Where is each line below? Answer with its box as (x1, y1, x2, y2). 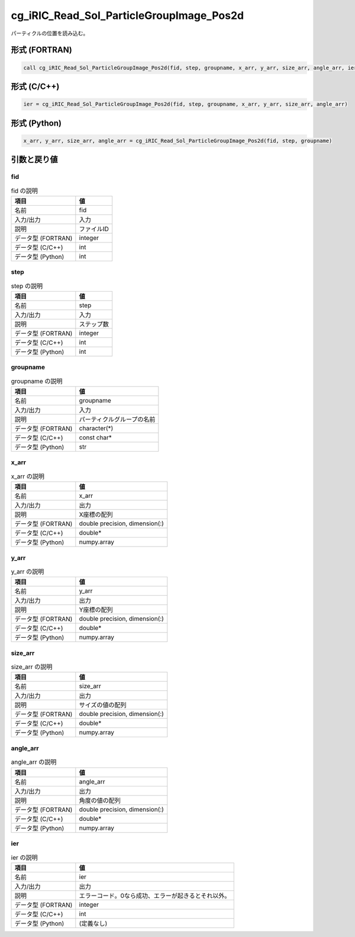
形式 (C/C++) (11, 81, 60, 91)
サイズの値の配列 (79, 701, 127, 709)
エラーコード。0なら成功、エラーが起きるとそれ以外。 (79, 891, 231, 900)
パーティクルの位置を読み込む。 (11, 30, 89, 37)
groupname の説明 (11, 377, 63, 385)
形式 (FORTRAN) (11, 45, 72, 55)
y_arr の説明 (11, 568, 44, 576)
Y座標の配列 (79, 606, 113, 614)
